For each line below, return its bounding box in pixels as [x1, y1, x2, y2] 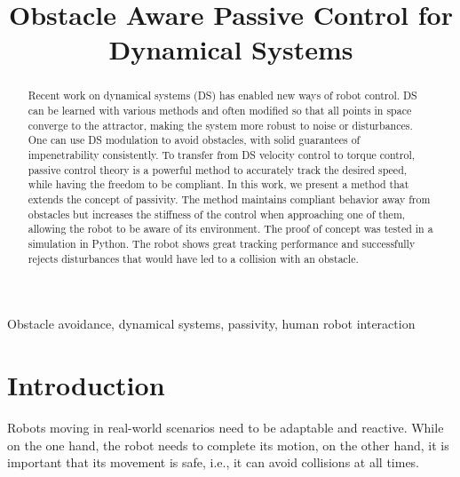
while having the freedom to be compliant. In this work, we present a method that [28, 177, 409, 192]
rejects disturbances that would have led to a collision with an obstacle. [28, 250, 359, 266]
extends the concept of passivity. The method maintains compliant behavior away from [28, 191, 431, 206]
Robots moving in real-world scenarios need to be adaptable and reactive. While [7, 417, 444, 436]
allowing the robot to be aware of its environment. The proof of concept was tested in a [28, 221, 433, 236]
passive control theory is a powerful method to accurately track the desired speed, [28, 162, 408, 177]
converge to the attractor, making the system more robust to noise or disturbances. [28, 117, 413, 132]
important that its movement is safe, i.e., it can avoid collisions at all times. [7, 453, 420, 472]
